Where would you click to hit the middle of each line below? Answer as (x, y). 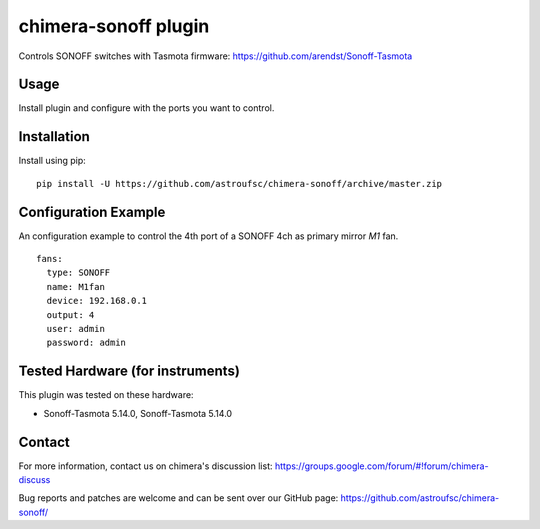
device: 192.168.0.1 (97, 301)
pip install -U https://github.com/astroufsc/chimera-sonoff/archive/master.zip (239, 183)
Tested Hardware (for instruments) (129, 371)
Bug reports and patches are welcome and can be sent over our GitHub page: (178, 498)
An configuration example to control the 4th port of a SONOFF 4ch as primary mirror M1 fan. (208, 236)
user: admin (75, 328)
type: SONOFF (78, 273)
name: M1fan (75, 286)
